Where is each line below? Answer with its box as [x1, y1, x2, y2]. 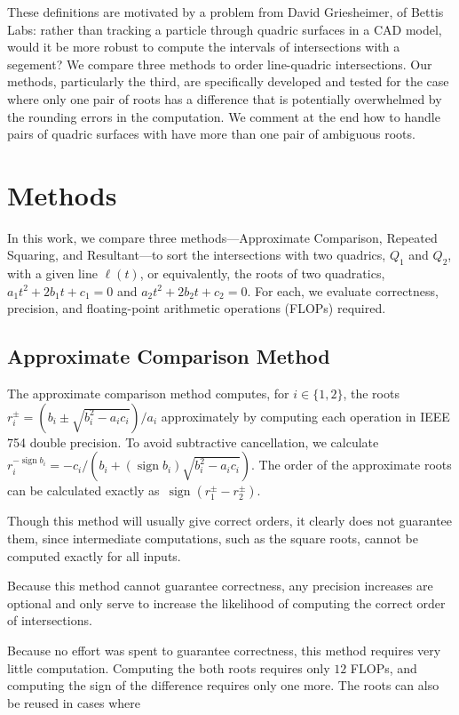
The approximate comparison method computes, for [7, 384, 289, 403]
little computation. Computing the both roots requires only [7, 658, 330, 677]
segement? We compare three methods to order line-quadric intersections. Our [7, 54, 432, 73]
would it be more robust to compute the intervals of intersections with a [7, 37, 400, 56]
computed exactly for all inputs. [7, 546, 181, 565]
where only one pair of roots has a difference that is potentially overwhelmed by [7, 89, 442, 108]
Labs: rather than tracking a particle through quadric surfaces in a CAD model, [7, 20, 442, 38]
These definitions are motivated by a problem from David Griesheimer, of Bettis [7, 3, 444, 20]
